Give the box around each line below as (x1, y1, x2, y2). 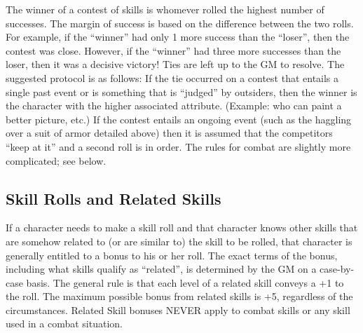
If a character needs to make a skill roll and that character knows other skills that (6, 220, 358, 235)
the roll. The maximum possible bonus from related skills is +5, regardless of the (6, 289, 353, 304)
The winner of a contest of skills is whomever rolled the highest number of (6, 2, 324, 16)
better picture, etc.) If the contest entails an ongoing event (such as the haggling (6, 111, 352, 126)
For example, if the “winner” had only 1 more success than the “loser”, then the (6, 29, 350, 44)
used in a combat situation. (6, 316, 123, 331)
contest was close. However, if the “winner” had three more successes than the (6, 43, 341, 57)
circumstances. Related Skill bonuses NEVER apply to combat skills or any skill (6, 302, 350, 317)
